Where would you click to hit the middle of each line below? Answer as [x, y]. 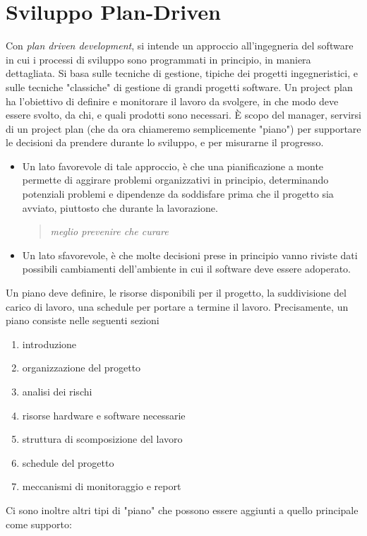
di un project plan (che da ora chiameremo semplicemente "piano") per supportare [183, 128]
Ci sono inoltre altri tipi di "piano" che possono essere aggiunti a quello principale [182, 510]
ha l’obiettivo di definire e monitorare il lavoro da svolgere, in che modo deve [172, 101]
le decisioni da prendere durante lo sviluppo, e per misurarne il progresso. [165, 142]
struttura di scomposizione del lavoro [102, 439]
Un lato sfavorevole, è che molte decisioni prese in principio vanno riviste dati [190, 255]
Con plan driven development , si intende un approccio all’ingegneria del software [180, 46]
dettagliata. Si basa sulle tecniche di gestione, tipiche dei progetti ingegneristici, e [182, 73]
